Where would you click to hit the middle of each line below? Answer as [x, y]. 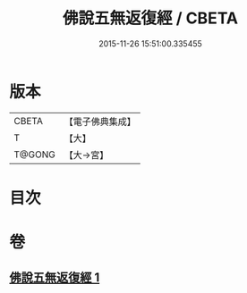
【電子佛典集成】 [100, 121]
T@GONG [34, 155]
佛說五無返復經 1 [55, 278]
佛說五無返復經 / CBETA [150, 18]
